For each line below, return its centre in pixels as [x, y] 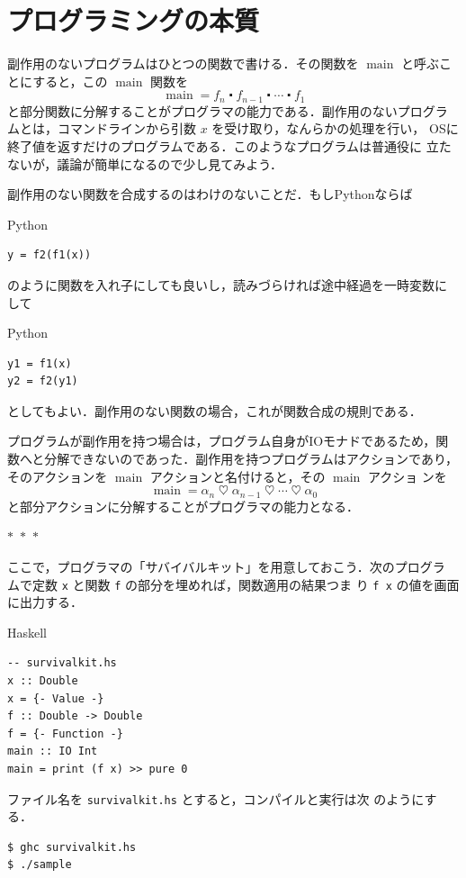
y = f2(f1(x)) [49, 255]
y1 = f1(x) [40, 363]
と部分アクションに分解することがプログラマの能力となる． [183, 506]
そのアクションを [58, 476]
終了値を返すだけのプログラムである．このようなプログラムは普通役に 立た [229, 145]
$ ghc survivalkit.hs [72, 847]
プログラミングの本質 [134, 20]
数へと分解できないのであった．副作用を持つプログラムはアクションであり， [233, 459]
